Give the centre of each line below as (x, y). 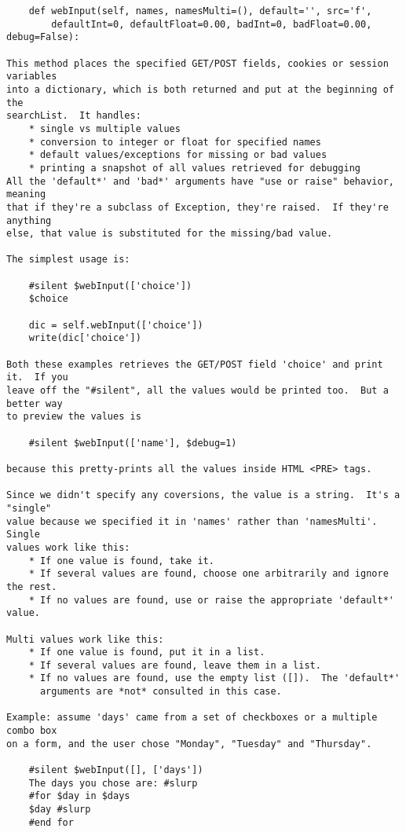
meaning (26, 194)
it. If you (37, 378)
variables (32, 77)
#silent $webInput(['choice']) (110, 286)
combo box (32, 731)
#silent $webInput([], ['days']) (116, 770)
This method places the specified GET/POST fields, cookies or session (198, 63)
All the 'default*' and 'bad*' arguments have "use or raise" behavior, (200, 181)
